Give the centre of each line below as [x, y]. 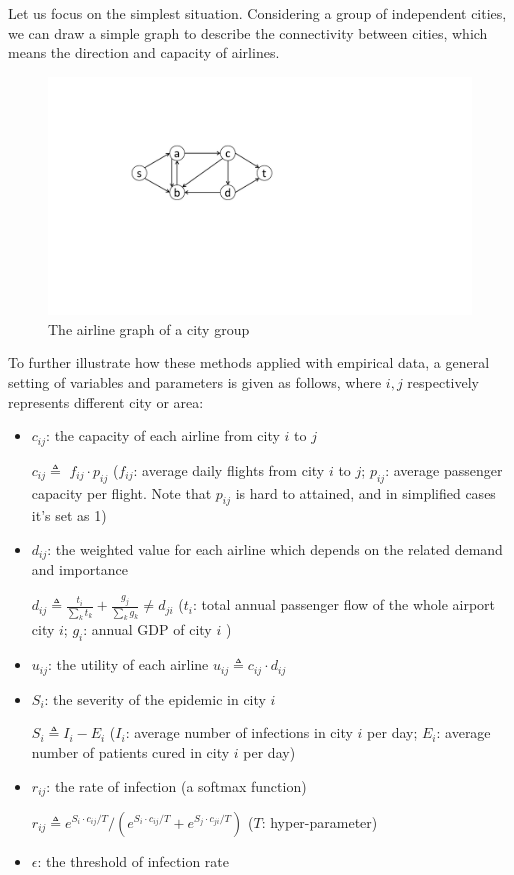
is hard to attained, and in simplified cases [365, 492]
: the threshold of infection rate [133, 860]
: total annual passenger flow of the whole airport [344, 604]
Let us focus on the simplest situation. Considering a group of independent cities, [257, 13]
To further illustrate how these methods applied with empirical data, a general [249, 362]
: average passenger [444, 469]
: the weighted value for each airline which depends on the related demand [275, 548]
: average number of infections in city [239, 732]
